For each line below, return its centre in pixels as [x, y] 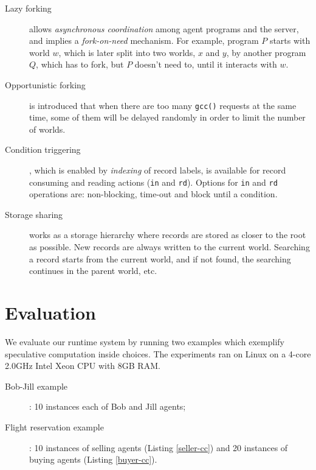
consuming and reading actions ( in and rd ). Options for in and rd [153, 182]
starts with [290, 40]
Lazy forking [28, 8]
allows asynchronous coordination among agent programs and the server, [164, 28]
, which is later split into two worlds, [127, 52]
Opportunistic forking [45, 84]
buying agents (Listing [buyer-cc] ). [93, 459]
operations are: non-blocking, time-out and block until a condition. [153, 194]
